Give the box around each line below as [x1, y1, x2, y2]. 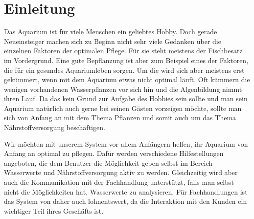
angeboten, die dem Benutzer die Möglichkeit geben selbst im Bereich [4, 157, 213, 168]
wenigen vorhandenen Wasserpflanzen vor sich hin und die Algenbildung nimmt [4, 84, 242, 94]
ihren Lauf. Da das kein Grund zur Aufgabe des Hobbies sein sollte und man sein [4, 93, 248, 104]
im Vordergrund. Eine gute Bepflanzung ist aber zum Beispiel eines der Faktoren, [4, 55, 249, 65]
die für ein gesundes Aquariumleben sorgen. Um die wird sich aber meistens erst [4, 65, 245, 75]
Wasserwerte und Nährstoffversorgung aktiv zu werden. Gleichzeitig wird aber [4, 167, 238, 177]
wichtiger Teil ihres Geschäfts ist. [4, 205, 104, 216]
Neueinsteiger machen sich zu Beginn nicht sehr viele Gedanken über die [4, 36, 221, 46]
